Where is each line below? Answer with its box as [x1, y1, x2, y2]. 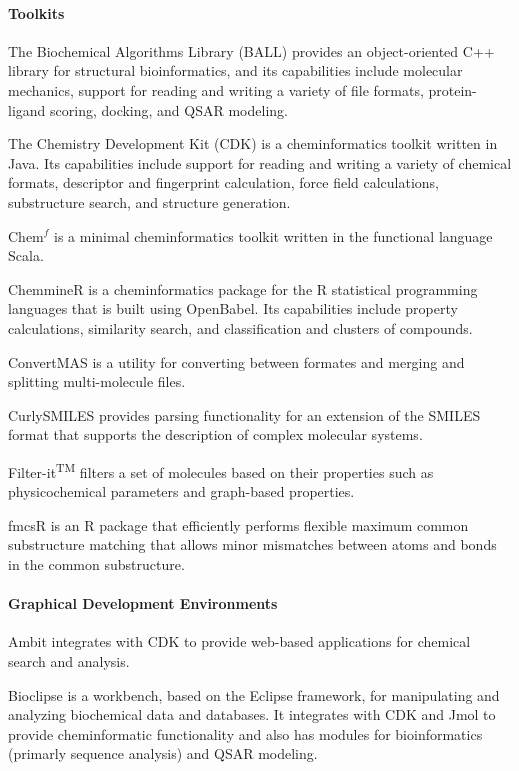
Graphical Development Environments [8, 593, 278, 614]
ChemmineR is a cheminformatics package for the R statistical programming [8, 278, 478, 299]
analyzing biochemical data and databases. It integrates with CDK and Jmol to [8, 704, 496, 725]
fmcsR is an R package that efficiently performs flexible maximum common [8, 514, 469, 535]
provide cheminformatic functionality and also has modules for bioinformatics [8, 723, 483, 744]
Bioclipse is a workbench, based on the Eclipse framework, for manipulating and [8, 684, 500, 705]
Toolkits [8, 2, 65, 23]
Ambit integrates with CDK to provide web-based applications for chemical [8, 631, 471, 652]
